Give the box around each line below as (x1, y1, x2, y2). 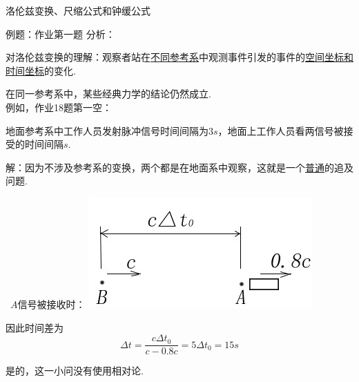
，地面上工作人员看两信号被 (217, 123, 344, 137)
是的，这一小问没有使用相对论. (6, 363, 144, 378)
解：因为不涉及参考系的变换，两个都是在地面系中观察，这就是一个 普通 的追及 (6, 160, 353, 174)
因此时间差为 (6, 320, 64, 334)
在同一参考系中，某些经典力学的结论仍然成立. (6, 86, 211, 101)
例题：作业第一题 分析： (6, 26, 115, 41)
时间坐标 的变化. (6, 63, 76, 77)
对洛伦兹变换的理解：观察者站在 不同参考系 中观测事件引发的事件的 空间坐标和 (6, 50, 353, 64)
